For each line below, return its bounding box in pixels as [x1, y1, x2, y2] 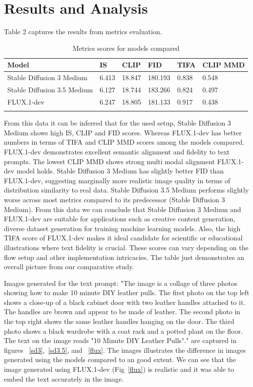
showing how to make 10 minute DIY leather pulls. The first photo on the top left [4, 287, 250, 298]
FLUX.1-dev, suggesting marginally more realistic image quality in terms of [4, 175, 231, 185]
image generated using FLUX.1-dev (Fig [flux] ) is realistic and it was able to [4, 364, 234, 374]
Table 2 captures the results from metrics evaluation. [4, 26, 162, 37]
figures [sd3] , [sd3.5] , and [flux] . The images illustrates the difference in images [4, 344, 246, 355]
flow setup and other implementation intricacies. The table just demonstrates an [4, 252, 245, 262]
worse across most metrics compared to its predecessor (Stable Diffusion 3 [4, 194, 225, 204]
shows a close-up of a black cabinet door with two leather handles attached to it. [4, 297, 246, 307]
